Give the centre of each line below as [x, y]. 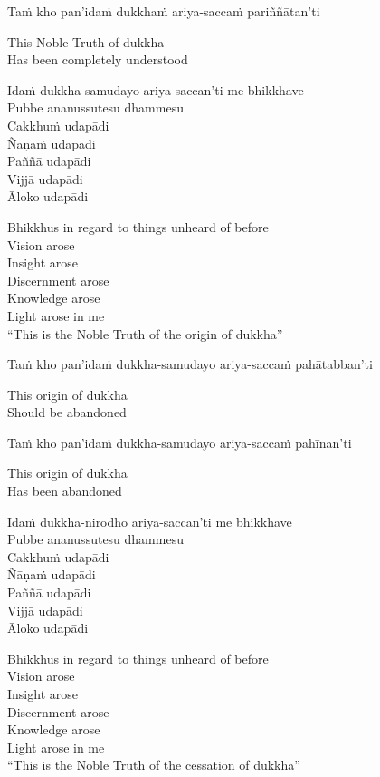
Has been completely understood [98, 59]
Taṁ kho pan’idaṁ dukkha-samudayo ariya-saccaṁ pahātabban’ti [190, 364]
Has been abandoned [65, 491]
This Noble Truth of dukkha [86, 41]
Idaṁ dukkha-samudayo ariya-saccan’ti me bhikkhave [156, 89]
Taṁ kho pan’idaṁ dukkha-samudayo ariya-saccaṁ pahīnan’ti [180, 442]
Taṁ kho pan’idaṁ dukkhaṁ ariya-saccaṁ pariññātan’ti [164, 11]
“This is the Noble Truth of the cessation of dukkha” [154, 765]
